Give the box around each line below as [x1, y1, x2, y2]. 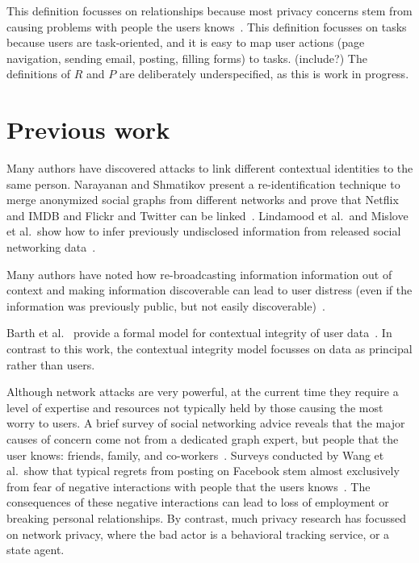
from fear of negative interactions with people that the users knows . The [6, 478, 371, 494]
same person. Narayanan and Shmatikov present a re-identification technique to [6, 175, 400, 192]
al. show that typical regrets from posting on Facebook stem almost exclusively [6, 462, 400, 479]
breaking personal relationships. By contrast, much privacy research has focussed [6, 509, 406, 526]
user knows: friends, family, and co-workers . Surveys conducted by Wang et [6, 446, 384, 463]
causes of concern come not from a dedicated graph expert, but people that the [6, 431, 399, 447]
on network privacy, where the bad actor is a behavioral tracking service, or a [6, 525, 390, 542]
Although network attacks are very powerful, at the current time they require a [6, 383, 399, 400]
